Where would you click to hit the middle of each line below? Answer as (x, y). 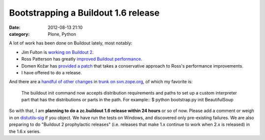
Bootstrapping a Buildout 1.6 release (84, 13)
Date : (15, 27)
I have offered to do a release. (52, 72)
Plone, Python (62, 34)
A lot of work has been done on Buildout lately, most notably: (71, 43)
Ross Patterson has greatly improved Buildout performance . (82, 59)
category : (19, 34)
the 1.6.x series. (25, 131)
